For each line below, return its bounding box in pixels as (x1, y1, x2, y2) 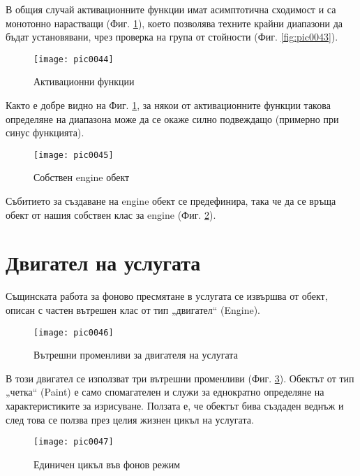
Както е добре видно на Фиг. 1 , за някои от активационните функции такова (6, 98, 331, 113)
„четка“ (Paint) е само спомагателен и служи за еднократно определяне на (6, 384, 324, 399)
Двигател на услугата (6, 248, 201, 277)
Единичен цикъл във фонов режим (33, 456, 181, 471)
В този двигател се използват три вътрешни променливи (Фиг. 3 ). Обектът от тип (6, 370, 354, 385)
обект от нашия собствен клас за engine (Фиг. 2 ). (6, 207, 216, 222)
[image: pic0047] (33, 437, 114, 447)
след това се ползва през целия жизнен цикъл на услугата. (6, 412, 254, 426)
